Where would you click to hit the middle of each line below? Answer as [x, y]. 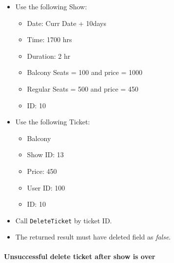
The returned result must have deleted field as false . [93, 237]
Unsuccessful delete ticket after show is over [80, 256]
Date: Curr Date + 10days [67, 23]
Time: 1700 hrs [49, 39]
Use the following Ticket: [53, 122]
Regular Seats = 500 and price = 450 [83, 88]
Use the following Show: [51, 6]
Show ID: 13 [45, 155]
